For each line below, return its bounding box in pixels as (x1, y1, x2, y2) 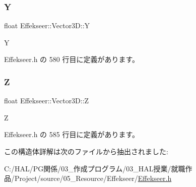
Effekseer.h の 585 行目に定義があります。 (4, 129, 140, 140)
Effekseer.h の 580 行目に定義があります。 (4, 54, 140, 65)
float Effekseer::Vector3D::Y (4, 20, 90, 31)
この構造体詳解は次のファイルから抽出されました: (4, 146, 168, 156)
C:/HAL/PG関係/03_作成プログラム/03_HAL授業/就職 (4, 163, 185, 173)
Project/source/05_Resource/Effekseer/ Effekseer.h (14, 173, 172, 183)
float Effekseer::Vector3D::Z (4, 95, 89, 106)
